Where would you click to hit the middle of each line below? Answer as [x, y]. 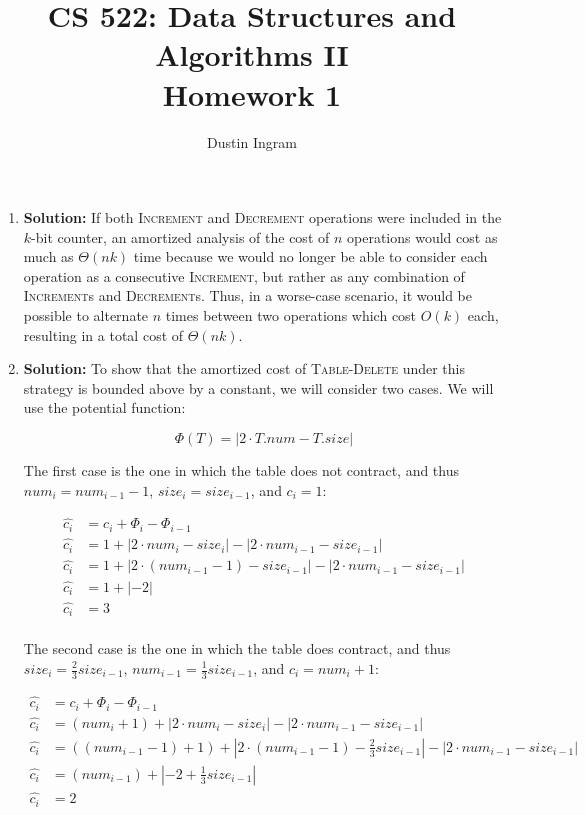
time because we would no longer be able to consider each [310, 256]
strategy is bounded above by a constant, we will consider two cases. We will [258, 387]
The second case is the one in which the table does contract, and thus [237, 648]
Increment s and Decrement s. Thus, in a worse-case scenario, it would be [248, 295]
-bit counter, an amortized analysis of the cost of [180, 236]
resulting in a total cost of [103, 334]
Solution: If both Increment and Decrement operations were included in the [262, 217]
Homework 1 [252, 93]
